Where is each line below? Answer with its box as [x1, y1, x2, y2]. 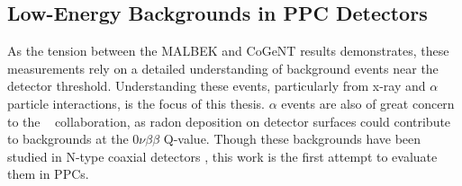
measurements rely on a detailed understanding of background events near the [7, 58, 439, 77]
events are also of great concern [281, 93, 455, 112]
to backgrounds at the [7, 129, 129, 148]
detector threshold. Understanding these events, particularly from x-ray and [7, 76, 426, 95]
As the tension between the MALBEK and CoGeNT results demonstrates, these [7, 41, 449, 60]
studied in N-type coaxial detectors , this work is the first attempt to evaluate [7, 146, 438, 165]
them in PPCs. [7, 164, 89, 183]
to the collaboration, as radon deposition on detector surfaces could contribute [7, 111, 451, 130]
